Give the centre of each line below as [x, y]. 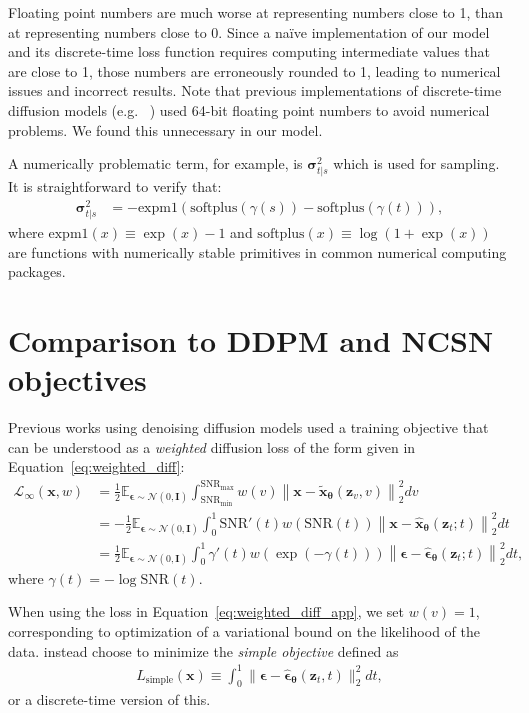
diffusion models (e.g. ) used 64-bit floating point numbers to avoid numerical [249, 109]
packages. [37, 271]
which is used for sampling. [416, 163]
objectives [77, 379]
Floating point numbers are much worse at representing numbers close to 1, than [256, 12]
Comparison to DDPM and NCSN [251, 340]
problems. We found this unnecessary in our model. [165, 129]
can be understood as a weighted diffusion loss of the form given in [212, 446]
